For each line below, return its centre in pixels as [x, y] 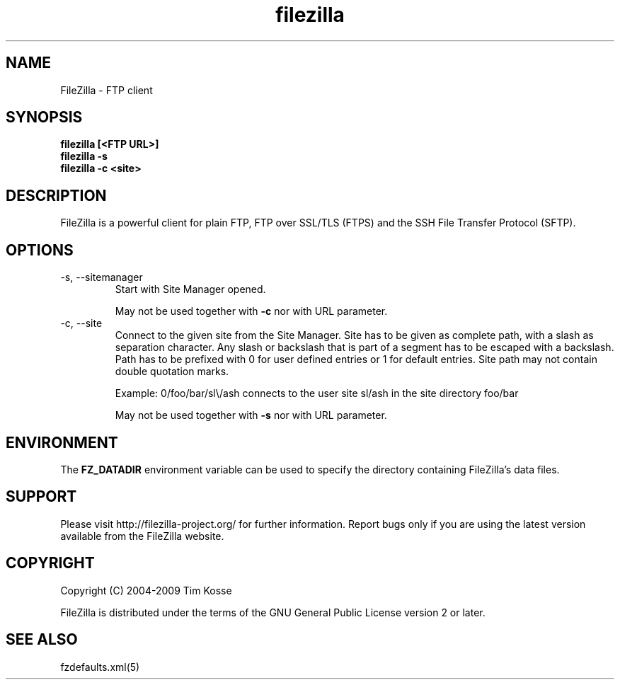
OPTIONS [40, 250]
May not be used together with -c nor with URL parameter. [251, 311]
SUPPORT [41, 497]
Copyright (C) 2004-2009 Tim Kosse [146, 590]
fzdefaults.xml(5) [100, 667]
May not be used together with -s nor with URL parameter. [251, 415]
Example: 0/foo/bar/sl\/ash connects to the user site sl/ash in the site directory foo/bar [317, 393]
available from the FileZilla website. [142, 536]
